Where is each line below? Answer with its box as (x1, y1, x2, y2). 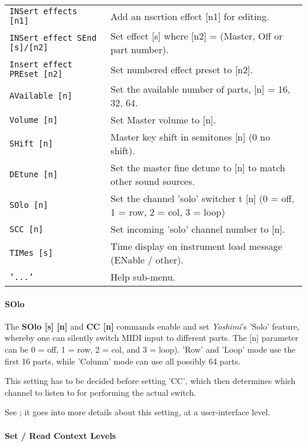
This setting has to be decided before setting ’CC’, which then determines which (5, 375, 296, 387)
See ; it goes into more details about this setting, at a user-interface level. (5, 406, 270, 418)
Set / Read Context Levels (5, 429, 116, 441)
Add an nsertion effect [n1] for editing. (110, 9, 269, 23)
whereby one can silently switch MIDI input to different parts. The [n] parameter (5, 331, 299, 344)
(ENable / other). (110, 253, 184, 266)
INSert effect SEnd (9, 33, 97, 43)
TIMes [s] (9, 248, 53, 258)
